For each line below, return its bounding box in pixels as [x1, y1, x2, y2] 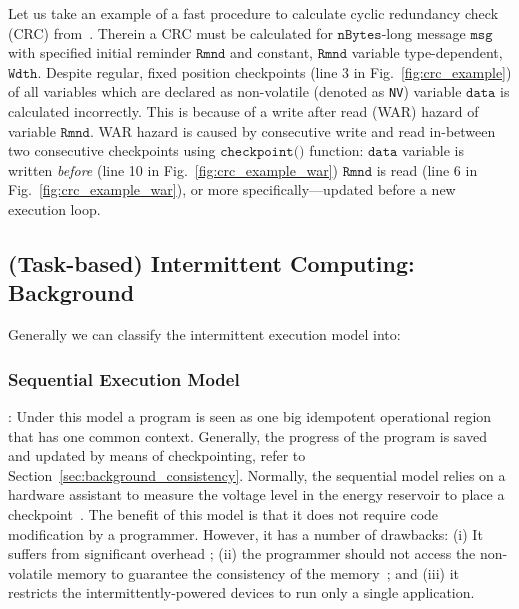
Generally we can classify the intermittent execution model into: [8, 324, 401, 345]
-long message [381, 22, 466, 43]
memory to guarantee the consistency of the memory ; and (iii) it [56, 562, 459, 583]
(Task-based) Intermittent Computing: [8, 247, 415, 278]
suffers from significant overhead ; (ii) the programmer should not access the [8, 543, 476, 564]
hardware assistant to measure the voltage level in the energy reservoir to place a [8, 484, 505, 505]
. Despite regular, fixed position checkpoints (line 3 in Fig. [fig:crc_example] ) [37, 61, 512, 82]
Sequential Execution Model [8, 366, 240, 391]
